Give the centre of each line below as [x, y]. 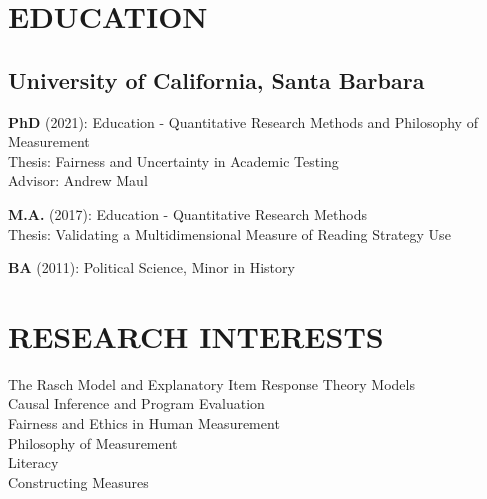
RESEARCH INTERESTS [196, 335]
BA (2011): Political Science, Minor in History [151, 267]
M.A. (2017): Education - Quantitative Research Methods [187, 213]
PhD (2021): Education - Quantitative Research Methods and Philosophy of [243, 121]
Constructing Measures [78, 481]
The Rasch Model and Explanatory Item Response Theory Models [211, 383]
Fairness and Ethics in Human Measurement [144, 423]
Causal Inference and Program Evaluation [136, 403]
